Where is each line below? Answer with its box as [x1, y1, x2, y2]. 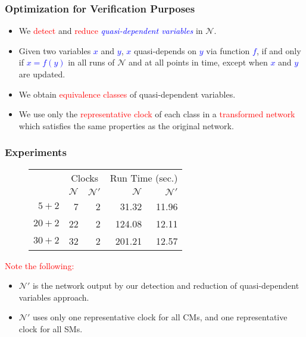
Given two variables [18, 44, 91, 57]
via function [206, 44, 250, 57]
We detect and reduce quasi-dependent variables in [18, 24, 203, 37]
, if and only [256, 44, 301, 57]
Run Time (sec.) [110, 170, 178, 185]
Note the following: [5, 259, 74, 272]
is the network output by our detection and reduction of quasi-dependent [32, 279, 299, 292]
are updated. [18, 68, 65, 80]
